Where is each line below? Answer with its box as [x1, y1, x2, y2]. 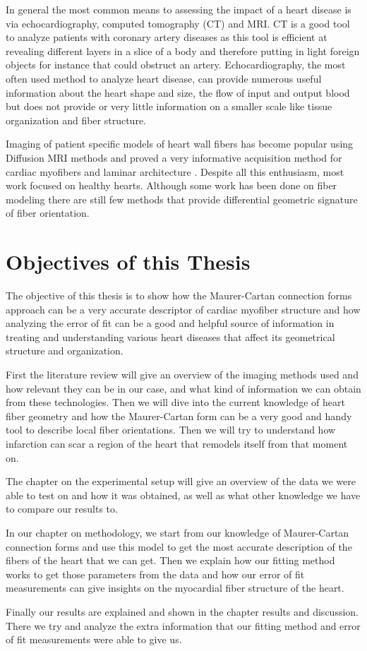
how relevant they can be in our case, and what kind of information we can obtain [6, 381, 361, 395]
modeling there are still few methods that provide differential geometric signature [6, 191, 358, 206]
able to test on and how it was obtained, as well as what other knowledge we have [6, 487, 361, 502]
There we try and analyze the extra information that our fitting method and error [6, 618, 361, 633]
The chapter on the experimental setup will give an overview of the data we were [6, 474, 356, 489]
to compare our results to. [6, 501, 118, 516]
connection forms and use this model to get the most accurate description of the [6, 539, 352, 554]
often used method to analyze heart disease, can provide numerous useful [6, 71, 322, 85]
